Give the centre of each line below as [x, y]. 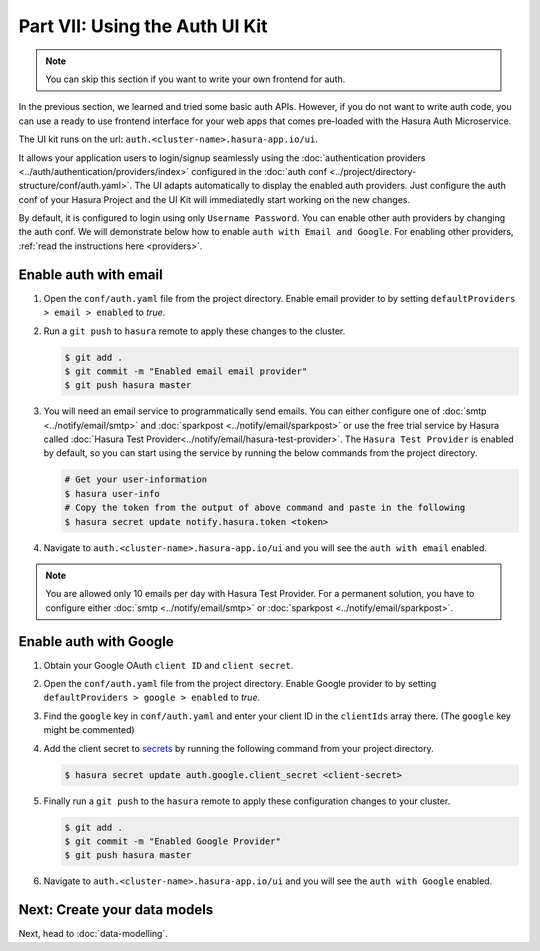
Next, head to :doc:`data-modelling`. [93, 934]
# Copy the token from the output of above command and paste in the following [265, 508]
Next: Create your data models [116, 910]
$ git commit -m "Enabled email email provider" [186, 371]
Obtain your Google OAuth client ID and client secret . [168, 665]
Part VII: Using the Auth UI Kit [143, 26]
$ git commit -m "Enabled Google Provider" [173, 841]
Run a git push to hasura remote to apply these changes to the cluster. [194, 331]
